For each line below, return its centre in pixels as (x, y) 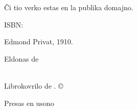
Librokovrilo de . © (34, 85)
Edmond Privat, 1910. (39, 42)
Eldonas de (21, 58)
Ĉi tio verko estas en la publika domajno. (69, 7)
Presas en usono (29, 103)
